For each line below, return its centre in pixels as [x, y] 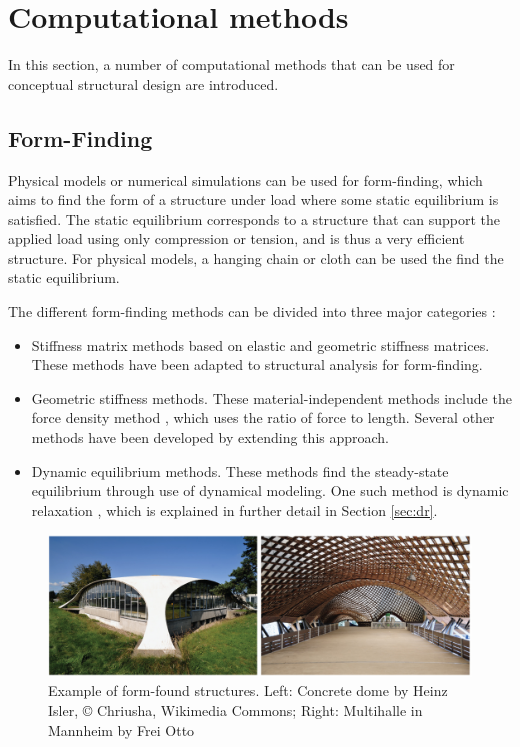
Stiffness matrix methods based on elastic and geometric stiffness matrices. [260, 344]
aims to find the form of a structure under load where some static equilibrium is [253, 199]
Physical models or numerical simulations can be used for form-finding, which [245, 179]
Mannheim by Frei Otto [121, 729]
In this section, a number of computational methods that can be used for [231, 64]
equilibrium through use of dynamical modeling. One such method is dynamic [270, 490]
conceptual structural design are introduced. [143, 83]
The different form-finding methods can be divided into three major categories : [252, 311]
